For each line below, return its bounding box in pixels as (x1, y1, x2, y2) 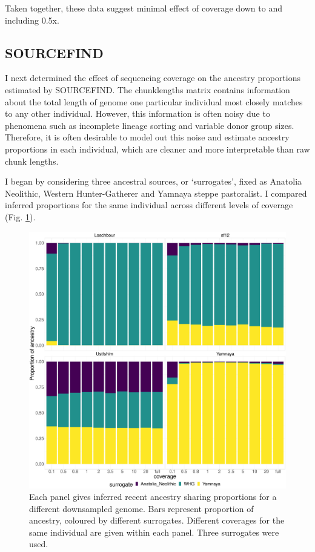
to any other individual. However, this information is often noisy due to (5, 107, 270, 120)
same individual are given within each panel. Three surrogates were (29, 525, 279, 538)
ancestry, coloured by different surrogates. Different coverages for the (29, 514, 285, 527)
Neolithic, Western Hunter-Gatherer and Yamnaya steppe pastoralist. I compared (5, 186, 307, 199)
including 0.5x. (5, 13, 59, 26)
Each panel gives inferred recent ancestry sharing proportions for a (29, 490, 277, 503)
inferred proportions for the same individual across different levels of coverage (5, 199, 293, 211)
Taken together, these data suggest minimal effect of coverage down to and (5, 2, 282, 14)
